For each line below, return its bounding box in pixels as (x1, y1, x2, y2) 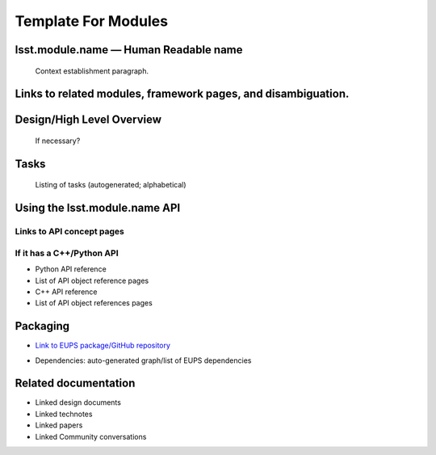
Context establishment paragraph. (35, 65, 149, 76)
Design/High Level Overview (15, 113, 161, 127)
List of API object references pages (35, 298, 153, 308)
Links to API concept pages (15, 226, 125, 238)
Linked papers (35, 420, 83, 430)
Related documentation (15, 377, 136, 390)
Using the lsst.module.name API (15, 201, 181, 215)
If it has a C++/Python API (15, 247, 119, 259)
